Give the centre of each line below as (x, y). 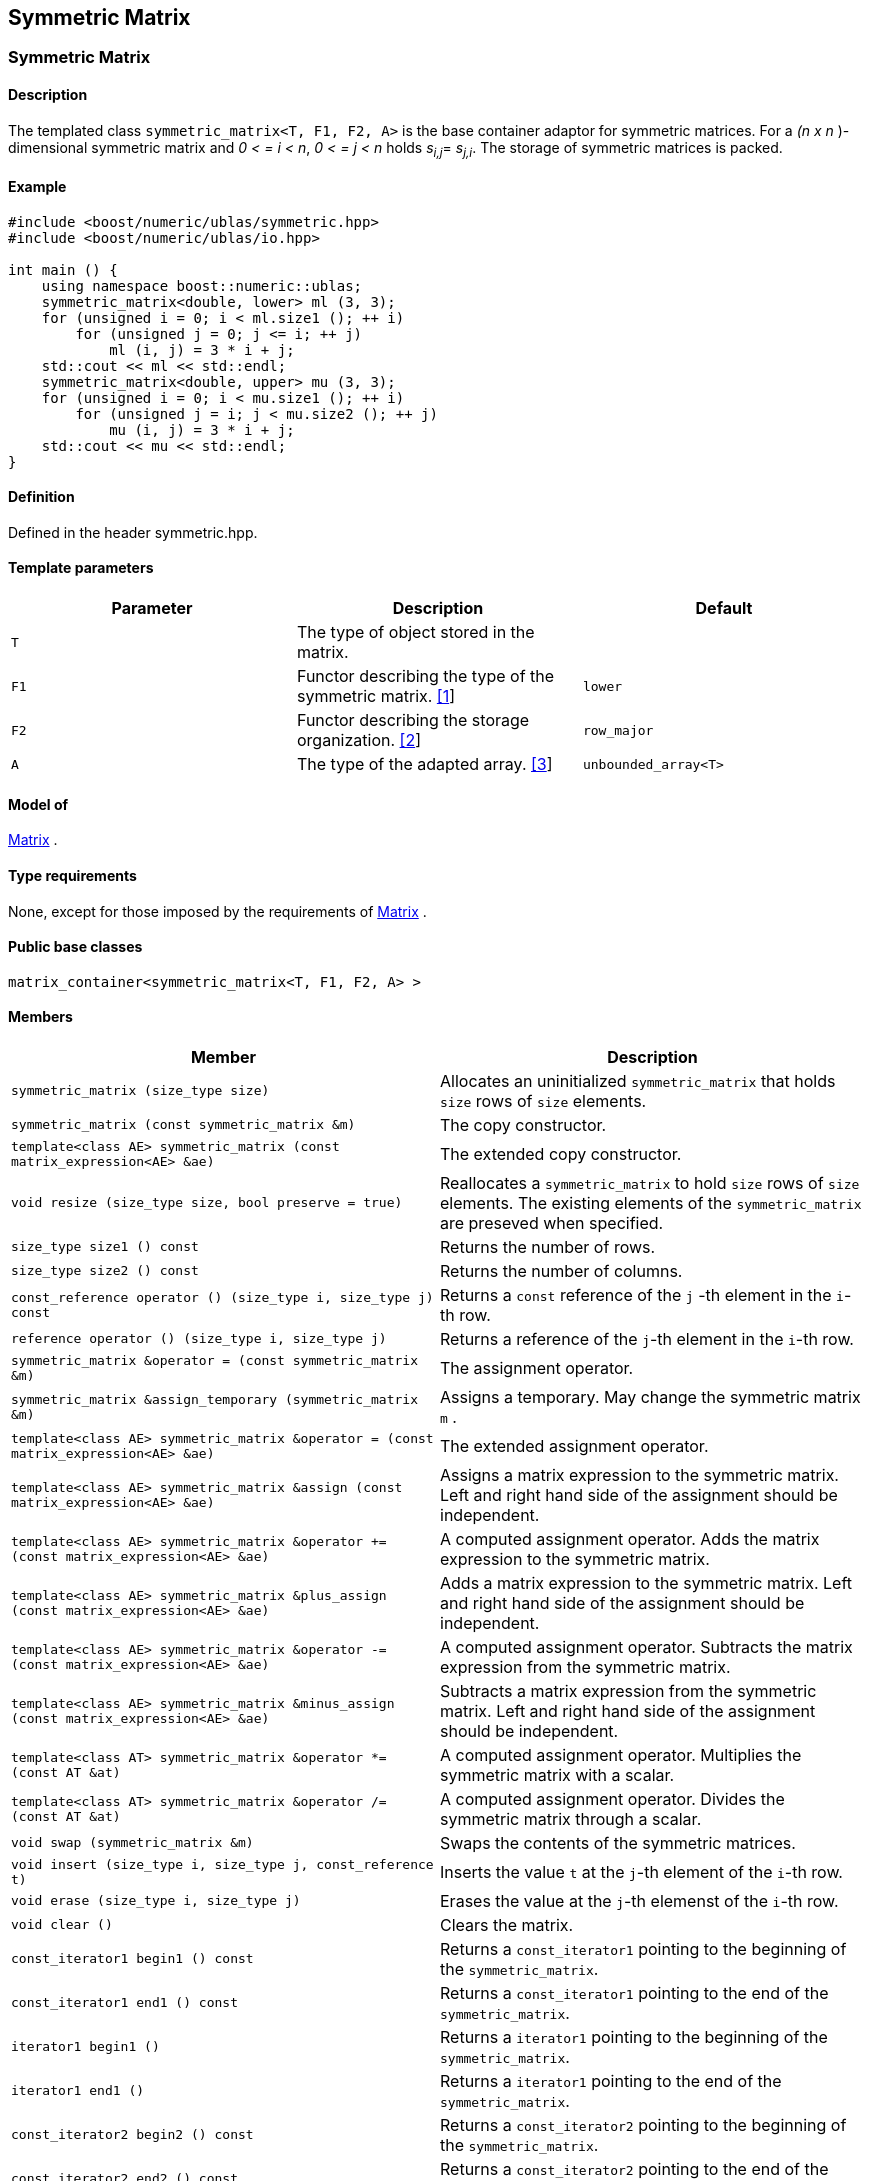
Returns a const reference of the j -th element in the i (642, 1294)
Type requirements (72, 875)
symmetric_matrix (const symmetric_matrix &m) (183, 1125)
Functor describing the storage (413, 720)
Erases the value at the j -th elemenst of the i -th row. (639, 1900)
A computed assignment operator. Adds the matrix (630, 1538)
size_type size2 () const (105, 1271)
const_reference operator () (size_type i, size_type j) (222, 1297)
